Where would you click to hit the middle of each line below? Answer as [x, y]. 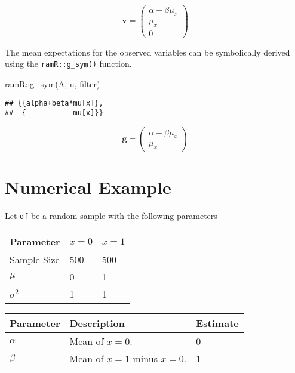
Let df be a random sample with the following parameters [111, 216]
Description [97, 323]
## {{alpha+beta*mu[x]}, [54, 103]
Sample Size [35, 259]
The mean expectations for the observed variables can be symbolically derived [147, 52]
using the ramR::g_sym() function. [68, 64]
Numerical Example [88, 187]
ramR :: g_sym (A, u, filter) [53, 84]
